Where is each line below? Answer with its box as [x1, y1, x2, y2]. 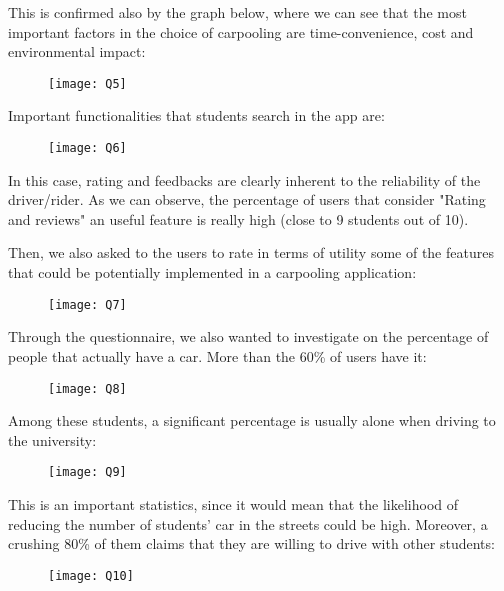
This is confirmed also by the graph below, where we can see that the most [8, 2, 467, 22]
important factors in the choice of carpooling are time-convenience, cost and [8, 21, 474, 42]
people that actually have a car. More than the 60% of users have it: [8, 345, 427, 366]
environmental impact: [8, 41, 146, 62]
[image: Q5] [48, 76, 127, 91]
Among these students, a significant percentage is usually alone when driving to [8, 410, 496, 431]
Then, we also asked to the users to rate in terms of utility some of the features [8, 242, 494, 263]
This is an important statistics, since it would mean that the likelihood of [8, 494, 459, 514]
